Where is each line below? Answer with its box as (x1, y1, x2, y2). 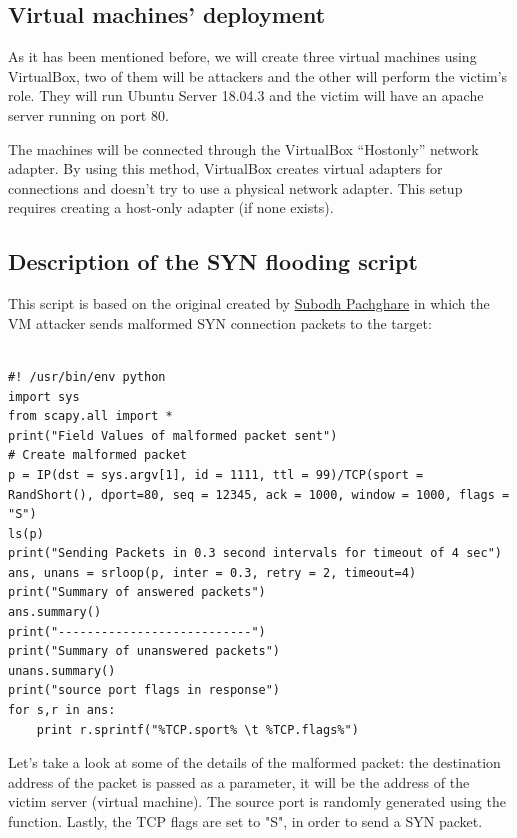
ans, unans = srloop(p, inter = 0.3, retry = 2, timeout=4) (8, 565, 417, 580)
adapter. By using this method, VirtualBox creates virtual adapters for (8, 158, 443, 179)
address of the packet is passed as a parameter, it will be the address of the (8, 771, 470, 792)
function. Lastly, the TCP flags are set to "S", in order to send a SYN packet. (8, 811, 483, 831)
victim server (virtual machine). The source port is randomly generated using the (8, 791, 506, 812)
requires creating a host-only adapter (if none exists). (8, 197, 334, 218)
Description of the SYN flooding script (8, 246, 418, 277)
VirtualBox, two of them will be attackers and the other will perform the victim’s (8, 65, 508, 86)
